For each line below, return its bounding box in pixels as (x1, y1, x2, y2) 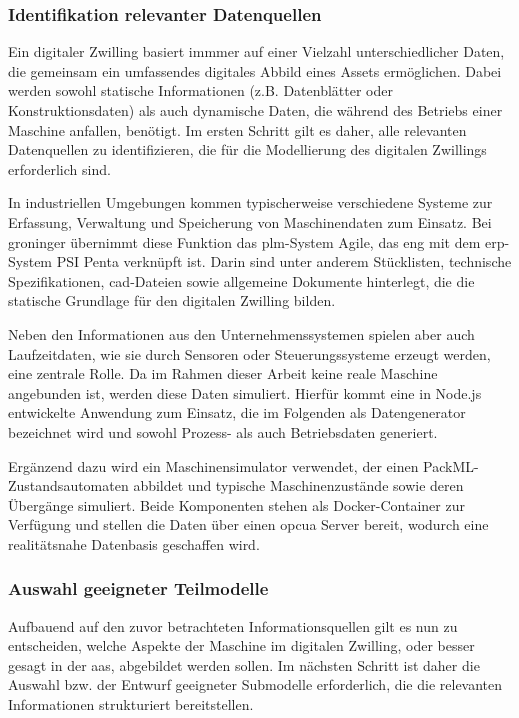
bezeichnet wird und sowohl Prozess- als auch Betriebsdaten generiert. (8, 421, 438, 442)
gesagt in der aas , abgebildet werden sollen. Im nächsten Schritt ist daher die (8, 654, 480, 675)
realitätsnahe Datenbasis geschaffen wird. (8, 533, 260, 554)
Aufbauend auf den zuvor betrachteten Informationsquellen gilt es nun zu (8, 615, 458, 636)
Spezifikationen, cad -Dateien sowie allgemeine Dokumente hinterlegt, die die (8, 270, 475, 291)
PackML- (423, 455, 479, 476)
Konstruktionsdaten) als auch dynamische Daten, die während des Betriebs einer (8, 100, 503, 120)
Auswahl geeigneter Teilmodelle (8, 576, 269, 601)
